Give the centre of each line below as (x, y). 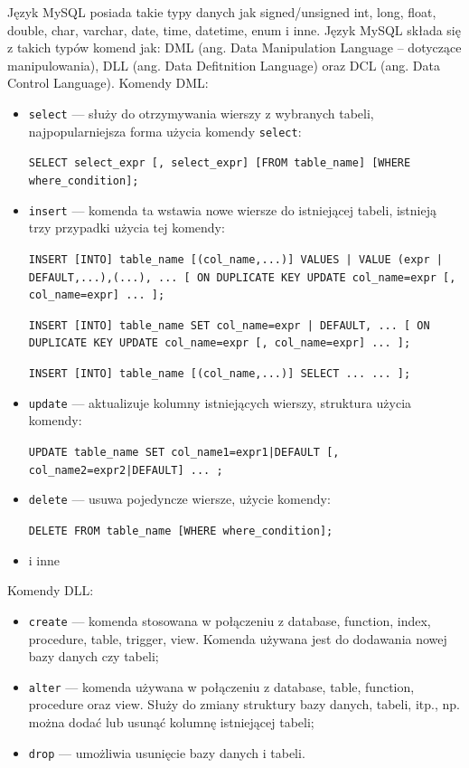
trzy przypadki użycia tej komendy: (127, 228)
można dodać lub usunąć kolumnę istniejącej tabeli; (171, 721)
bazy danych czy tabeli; (94, 656)
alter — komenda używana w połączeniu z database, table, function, (221, 686)
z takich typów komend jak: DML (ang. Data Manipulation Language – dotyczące (234, 47)
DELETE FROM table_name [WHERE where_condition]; (181, 531)
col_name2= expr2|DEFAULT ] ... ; (126, 470)
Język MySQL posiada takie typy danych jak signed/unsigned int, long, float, (222, 12)
